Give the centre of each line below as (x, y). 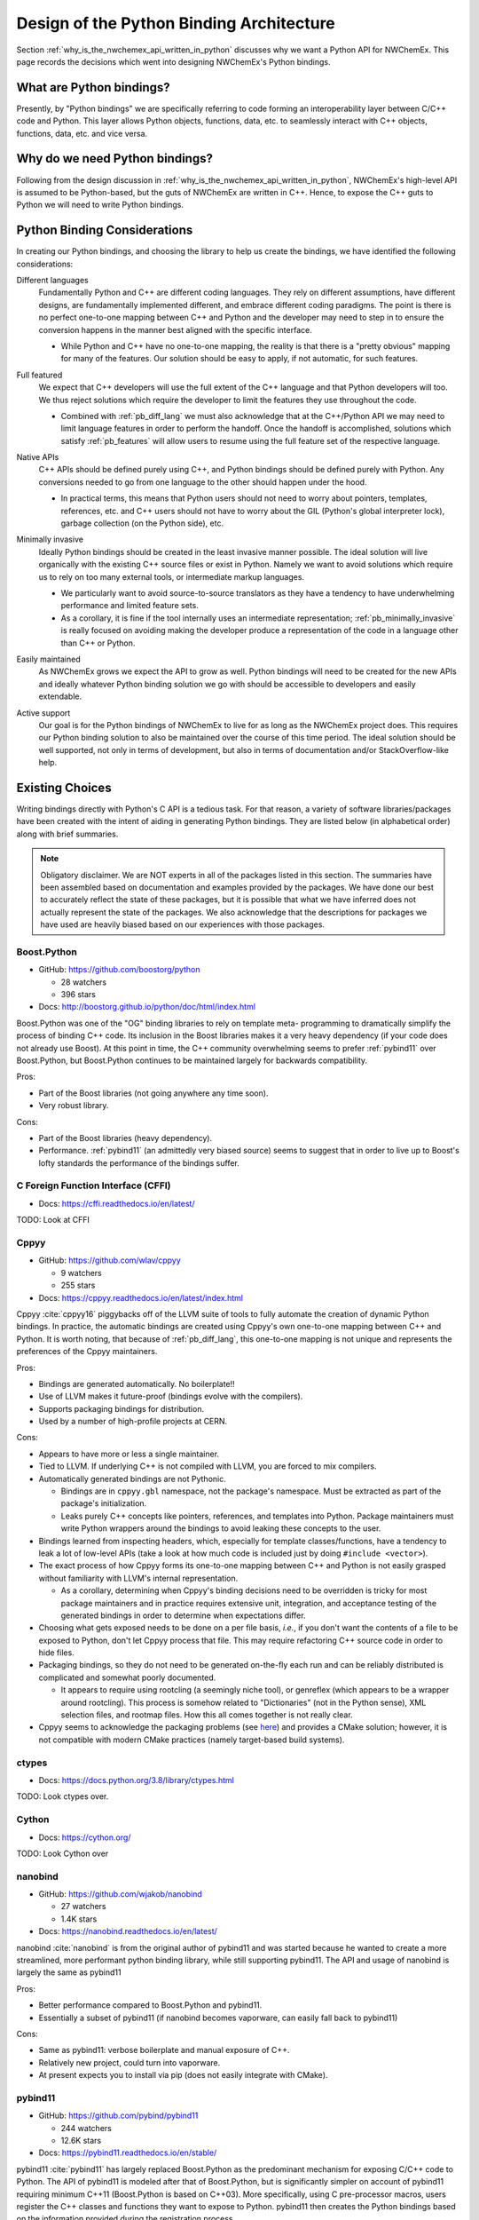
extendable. (60, 696)
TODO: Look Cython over (63, 1853)
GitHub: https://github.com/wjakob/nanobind (121, 1894)
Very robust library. (74, 1106)
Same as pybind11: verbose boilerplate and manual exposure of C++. (164, 2050)
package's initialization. (104, 1503)
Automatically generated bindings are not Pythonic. (132, 1479)
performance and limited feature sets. (130, 606)
